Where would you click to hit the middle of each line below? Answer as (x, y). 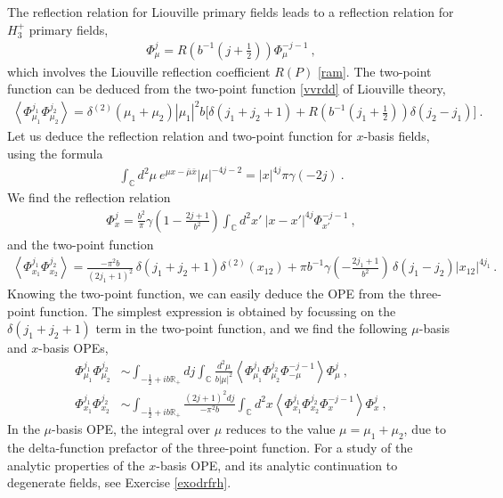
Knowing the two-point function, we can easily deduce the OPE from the (207, 294)
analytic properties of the (76, 465)
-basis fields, (397, 136)
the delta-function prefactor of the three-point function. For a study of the (210, 447)
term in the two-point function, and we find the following (251, 328)
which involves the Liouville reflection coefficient (139, 71)
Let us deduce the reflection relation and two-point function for (180, 136)
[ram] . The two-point (374, 71)
